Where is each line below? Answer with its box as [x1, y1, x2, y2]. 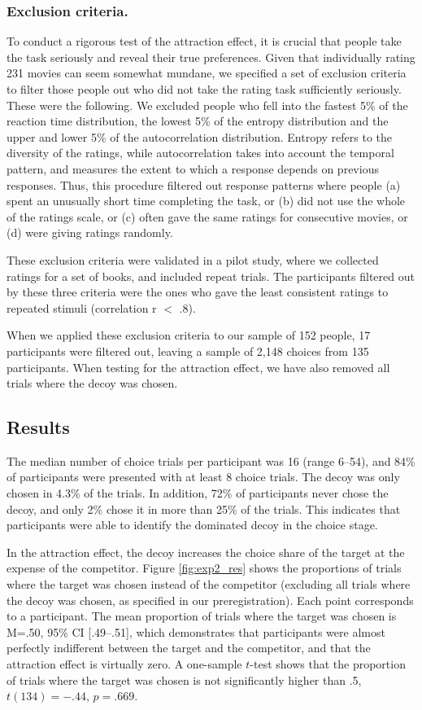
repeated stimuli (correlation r [7, 299, 157, 316]
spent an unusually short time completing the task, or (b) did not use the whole [7, 192, 406, 209]
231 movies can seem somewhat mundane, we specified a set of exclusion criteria [7, 64, 407, 81]
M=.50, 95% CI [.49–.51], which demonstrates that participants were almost [7, 623, 385, 640]
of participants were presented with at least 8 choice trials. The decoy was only [7, 468, 400, 485]
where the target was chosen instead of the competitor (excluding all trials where [7, 576, 411, 593]
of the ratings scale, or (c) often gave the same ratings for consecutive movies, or [7, 208, 408, 225]
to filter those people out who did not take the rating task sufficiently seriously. [7, 81, 402, 97]
